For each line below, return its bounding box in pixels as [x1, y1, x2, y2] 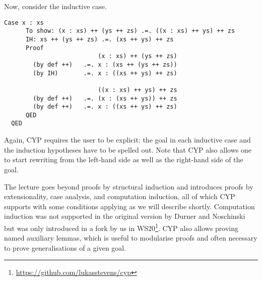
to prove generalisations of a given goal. [4, 242, 126, 253]
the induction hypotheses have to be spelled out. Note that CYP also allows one [4, 144, 251, 155]
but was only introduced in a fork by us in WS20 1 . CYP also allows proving [4, 221, 239, 233]
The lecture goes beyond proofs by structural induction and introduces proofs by [4, 181, 253, 192]
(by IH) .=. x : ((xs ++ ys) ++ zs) [33, 69, 177, 77]
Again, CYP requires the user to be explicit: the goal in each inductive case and [4, 134, 251, 145]
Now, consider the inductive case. [4, 1, 107, 11]
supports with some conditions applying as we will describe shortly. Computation [4, 201, 255, 211]
